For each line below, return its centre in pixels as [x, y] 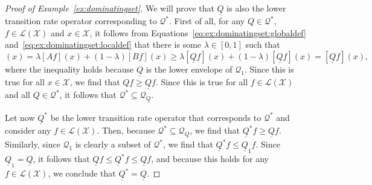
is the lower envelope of [189, 69]
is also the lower [256, 8]
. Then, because [126, 130]
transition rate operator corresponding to [81, 21]
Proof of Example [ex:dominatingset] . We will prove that [110, 8]
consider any [28, 130]
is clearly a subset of [113, 144]
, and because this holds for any [210, 159]
